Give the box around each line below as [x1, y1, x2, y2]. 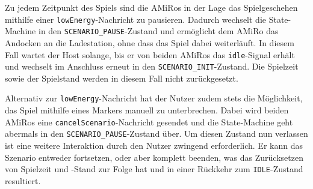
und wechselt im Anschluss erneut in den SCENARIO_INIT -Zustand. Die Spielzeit [5, 60, 299, 73]
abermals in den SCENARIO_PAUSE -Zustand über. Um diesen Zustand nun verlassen [5, 127, 308, 140]
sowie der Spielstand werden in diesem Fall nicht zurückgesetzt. [5, 71, 238, 84]
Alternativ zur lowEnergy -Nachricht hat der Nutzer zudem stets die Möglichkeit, [5, 92, 303, 104]
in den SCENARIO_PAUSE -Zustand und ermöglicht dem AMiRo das [38, 25, 279, 37]
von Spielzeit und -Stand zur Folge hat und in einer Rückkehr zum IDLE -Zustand [5, 163, 303, 175]
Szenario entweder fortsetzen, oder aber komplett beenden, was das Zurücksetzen [5, 151, 303, 163]
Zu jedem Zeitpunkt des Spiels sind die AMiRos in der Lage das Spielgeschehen [5, 1, 298, 13]
